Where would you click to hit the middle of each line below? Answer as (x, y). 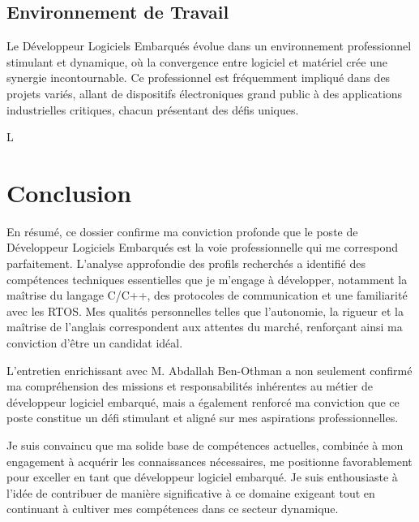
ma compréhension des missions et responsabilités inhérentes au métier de (190, 386)
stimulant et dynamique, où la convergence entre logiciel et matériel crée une (197, 61)
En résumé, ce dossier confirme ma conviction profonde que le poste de (182, 231)
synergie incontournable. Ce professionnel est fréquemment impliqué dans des (199, 78)
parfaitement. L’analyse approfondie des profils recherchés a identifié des (186, 263)
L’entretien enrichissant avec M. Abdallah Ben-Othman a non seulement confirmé (209, 370)
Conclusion (69, 192)
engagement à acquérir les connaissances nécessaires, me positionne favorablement (209, 461)
